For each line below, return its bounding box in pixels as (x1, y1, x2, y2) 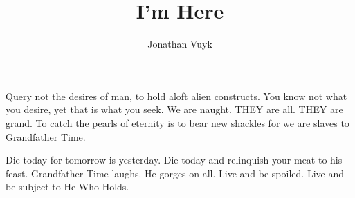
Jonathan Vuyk (147, 37, 212, 51)
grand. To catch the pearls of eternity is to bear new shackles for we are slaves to (6, 115, 349, 130)
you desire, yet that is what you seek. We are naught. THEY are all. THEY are (6, 102, 343, 117)
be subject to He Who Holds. (6, 179, 129, 194)
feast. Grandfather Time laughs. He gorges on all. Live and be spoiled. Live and (6, 166, 344, 180)
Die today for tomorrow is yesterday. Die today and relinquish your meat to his (6, 152, 343, 167)
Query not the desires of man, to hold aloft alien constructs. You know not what (6, 88, 347, 103)
